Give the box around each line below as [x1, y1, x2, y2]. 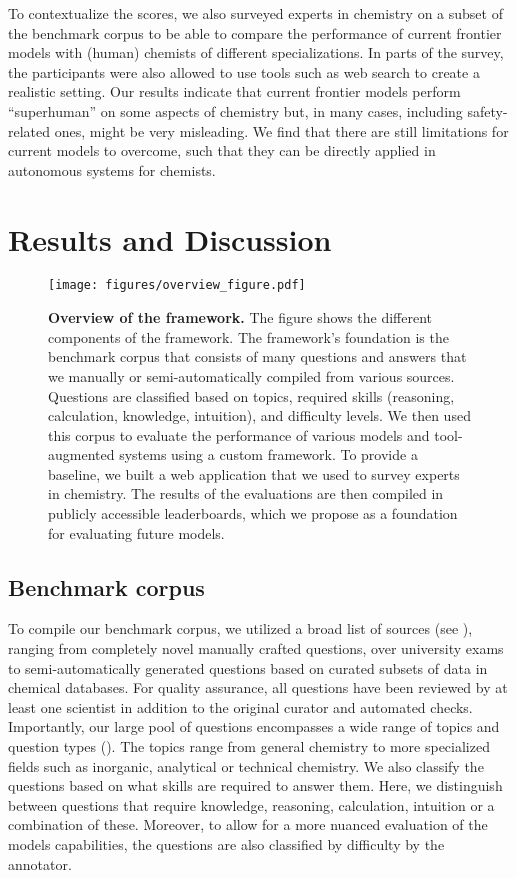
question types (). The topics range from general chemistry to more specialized [8, 736, 490, 757]
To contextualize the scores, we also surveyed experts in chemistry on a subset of [8, 3, 503, 23]
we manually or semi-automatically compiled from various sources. [48, 365, 455, 386]
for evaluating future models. [48, 522, 225, 543]
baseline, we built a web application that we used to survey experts [48, 463, 460, 484]
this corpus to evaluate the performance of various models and [48, 424, 430, 445]
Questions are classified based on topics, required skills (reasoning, [48, 385, 455, 406]
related [8, 120, 51, 141]
